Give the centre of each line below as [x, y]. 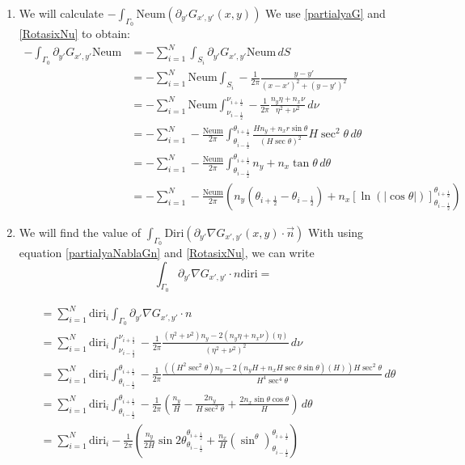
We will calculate [61, 13]
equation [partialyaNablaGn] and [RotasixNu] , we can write [167, 252]
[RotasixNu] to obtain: [74, 34]
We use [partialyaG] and [325, 13]
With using [336, 232]
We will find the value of [80, 232]
